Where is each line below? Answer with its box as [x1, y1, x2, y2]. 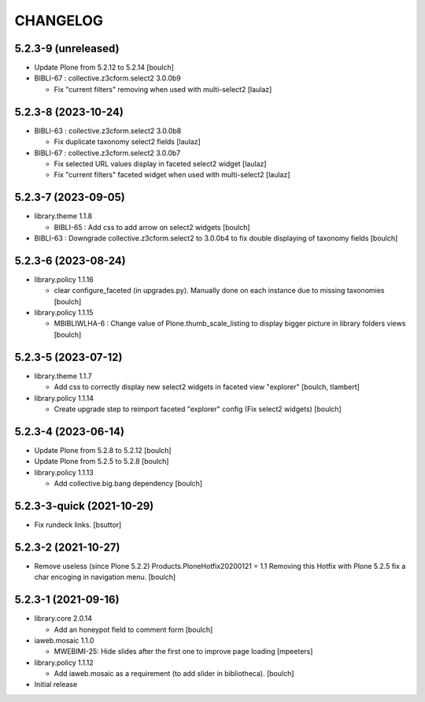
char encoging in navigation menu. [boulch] [34, 572, 176, 582]
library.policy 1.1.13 [34, 467, 94, 477]
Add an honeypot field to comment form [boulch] [54, 625, 213, 634]
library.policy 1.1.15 [34, 308, 94, 318]
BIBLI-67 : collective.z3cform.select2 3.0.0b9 [34, 73, 181, 83]
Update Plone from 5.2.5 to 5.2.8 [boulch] [34, 457, 169, 466]
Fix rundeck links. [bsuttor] [34, 520, 122, 529]
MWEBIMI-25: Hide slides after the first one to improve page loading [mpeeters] [54, 647, 313, 656]
